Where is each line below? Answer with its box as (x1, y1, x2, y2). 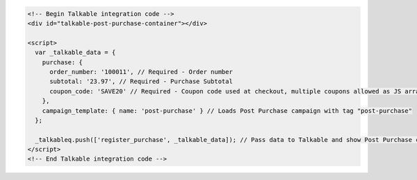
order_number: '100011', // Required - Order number (49, 68, 233, 75)
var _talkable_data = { (35, 48, 116, 57)
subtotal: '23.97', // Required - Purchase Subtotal (49, 78, 233, 86)
